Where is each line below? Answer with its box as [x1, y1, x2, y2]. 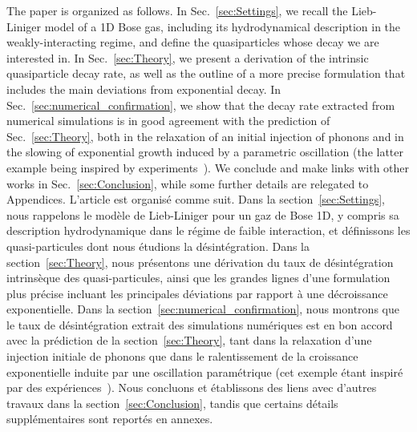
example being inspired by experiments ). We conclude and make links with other [6, 159, 410, 176]
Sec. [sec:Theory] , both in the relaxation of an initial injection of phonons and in [6, 127, 404, 144]
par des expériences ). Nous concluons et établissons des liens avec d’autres [6, 379, 377, 396]
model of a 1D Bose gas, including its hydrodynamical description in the [44, 18, 401, 34]
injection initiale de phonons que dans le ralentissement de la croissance [6, 348, 358, 365]
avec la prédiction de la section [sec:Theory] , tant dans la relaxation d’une [6, 332, 372, 349]
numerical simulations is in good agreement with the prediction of [6, 112, 330, 129]
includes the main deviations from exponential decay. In [6, 80, 281, 97]
